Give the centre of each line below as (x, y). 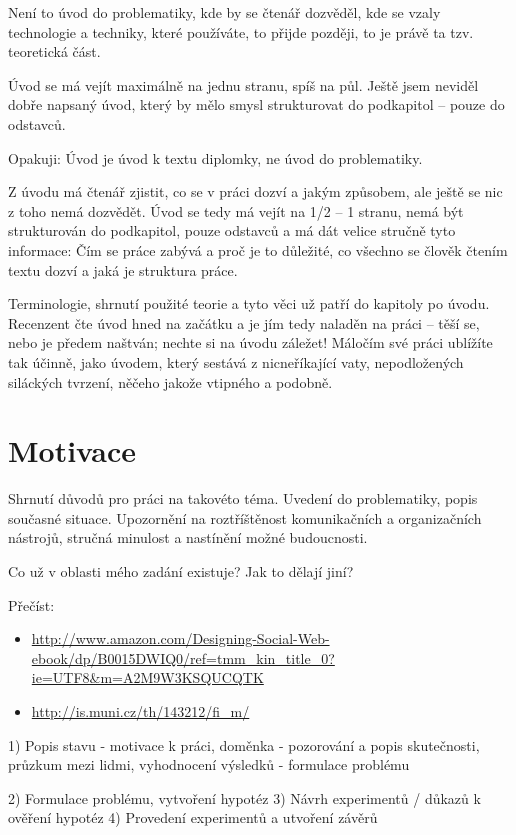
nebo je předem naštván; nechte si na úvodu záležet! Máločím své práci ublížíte (250, 342)
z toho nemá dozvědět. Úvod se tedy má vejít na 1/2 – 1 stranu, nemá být (236, 210)
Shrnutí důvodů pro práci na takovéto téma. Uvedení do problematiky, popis (243, 498)
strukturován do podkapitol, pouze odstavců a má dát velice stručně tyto (232, 230)
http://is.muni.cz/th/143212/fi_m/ (140, 710)
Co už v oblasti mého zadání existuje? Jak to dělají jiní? (181, 571)
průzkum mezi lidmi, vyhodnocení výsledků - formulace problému (209, 764)
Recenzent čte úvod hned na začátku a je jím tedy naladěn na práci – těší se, (244, 322)
